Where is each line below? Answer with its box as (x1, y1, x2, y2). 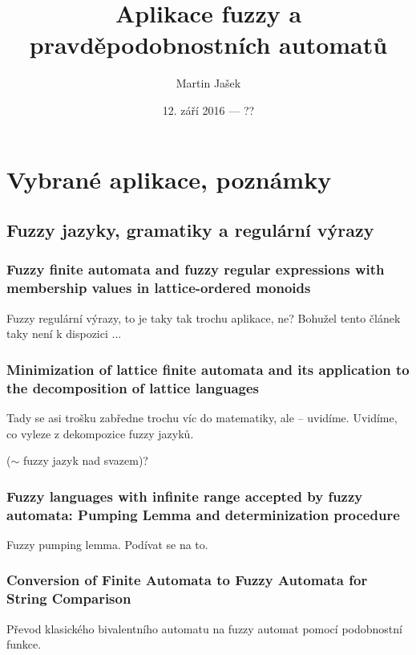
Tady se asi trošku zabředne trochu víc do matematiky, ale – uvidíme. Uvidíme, (6, 409, 398, 425)
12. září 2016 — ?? (162, 101, 255, 118)
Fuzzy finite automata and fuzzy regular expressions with (6, 259, 385, 279)
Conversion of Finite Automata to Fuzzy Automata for (6, 570, 368, 590)
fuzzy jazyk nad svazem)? (22, 452, 148, 469)
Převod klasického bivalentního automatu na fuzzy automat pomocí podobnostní (6, 620, 402, 637)
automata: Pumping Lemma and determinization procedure (6, 504, 400, 524)
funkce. (6, 636, 42, 653)
